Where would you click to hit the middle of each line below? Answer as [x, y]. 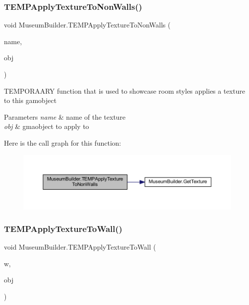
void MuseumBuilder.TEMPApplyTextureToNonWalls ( [87, 25]
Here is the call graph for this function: [63, 142]
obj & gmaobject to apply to [46, 126]
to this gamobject [30, 100]
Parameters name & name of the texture [65, 116]
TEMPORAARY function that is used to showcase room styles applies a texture [124, 90]
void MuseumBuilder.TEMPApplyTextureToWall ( [80, 247]
